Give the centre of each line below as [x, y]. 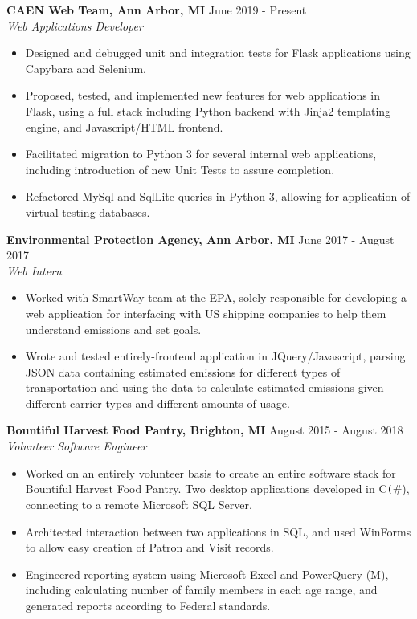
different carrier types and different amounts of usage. [157, 403]
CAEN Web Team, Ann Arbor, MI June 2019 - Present [157, 10]
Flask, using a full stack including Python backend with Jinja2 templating [208, 110]
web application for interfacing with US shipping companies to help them [206, 313]
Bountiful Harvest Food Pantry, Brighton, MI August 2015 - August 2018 [205, 430]
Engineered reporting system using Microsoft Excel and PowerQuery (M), [207, 574]
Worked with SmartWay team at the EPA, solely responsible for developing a [216, 297]
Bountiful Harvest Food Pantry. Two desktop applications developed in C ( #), [217, 489]
